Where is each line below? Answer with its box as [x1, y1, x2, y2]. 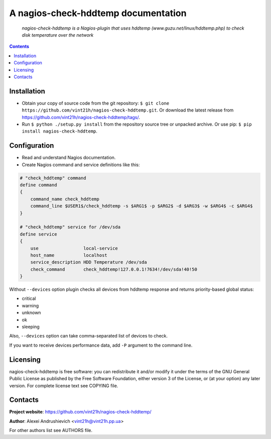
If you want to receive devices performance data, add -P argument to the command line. [9, 342, 193, 348]
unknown [22, 309, 41, 316]
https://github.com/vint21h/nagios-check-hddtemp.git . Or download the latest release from [22, 107, 234, 113]
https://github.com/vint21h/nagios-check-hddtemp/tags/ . [22, 114, 141, 120]
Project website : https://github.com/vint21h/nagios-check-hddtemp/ [9, 409, 152, 415]
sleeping [22, 324, 40, 330]
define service [20, 231, 57, 237]
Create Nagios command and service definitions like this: [22, 161, 140, 168]
